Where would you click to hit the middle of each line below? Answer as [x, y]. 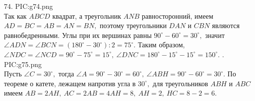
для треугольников [180, 83]
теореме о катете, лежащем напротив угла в [70, 83]
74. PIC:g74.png [29, 6]
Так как [15, 16]
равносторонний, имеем [177, 16]
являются [226, 25]
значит [215, 35]
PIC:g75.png [23, 64]
